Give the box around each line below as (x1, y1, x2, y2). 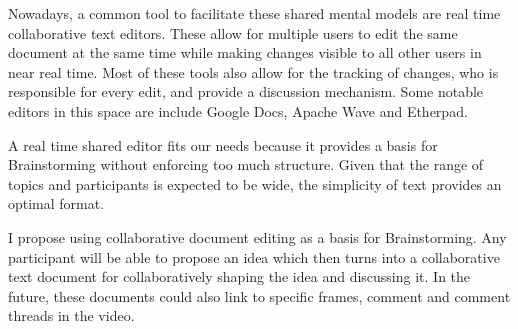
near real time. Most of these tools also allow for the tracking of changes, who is (8, 61, 499, 82)
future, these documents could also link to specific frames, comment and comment (8, 285, 511, 306)
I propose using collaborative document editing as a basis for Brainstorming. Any (8, 226, 507, 247)
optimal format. (8, 193, 105, 214)
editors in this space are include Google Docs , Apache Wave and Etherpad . (8, 100, 468, 121)
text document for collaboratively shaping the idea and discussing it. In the (8, 266, 471, 287)
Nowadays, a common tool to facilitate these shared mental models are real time (8, 3, 501, 23)
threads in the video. (8, 305, 135, 326)
